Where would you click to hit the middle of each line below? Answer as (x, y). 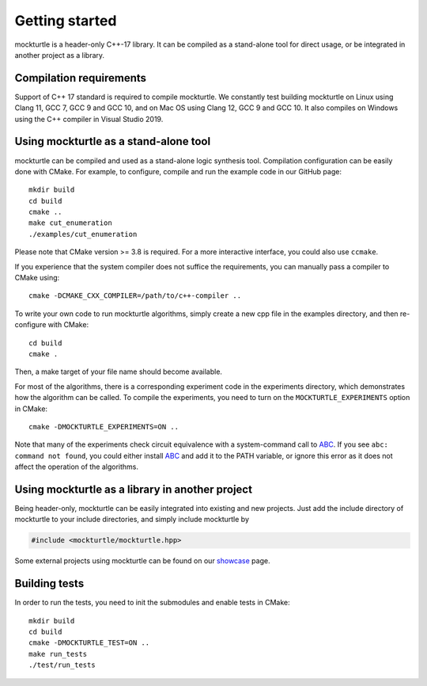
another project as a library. (60, 55)
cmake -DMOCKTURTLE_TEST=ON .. (89, 643)
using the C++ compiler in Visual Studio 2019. (89, 119)
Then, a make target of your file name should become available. (119, 372)
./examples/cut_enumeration (83, 234)
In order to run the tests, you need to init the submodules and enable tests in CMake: (152, 603)
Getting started (66, 21)
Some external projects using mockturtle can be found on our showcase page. (142, 561)
